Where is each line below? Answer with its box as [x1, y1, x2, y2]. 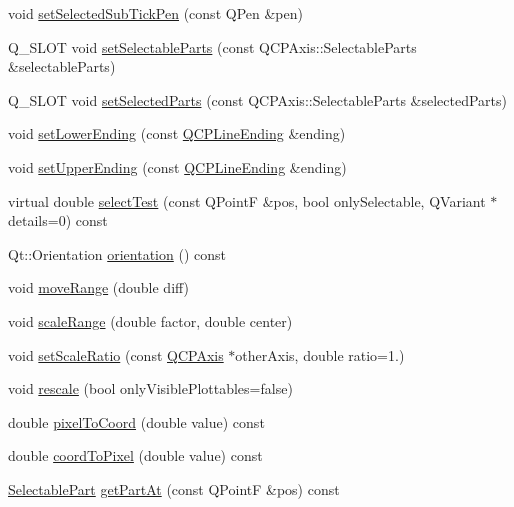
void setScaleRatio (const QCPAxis [8, 344, 224, 365]
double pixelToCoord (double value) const [8, 411, 265, 432]
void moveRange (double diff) [8, 277, 190, 298]
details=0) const [8, 210, 108, 231]
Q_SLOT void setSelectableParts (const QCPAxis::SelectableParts [8, 36, 417, 57]
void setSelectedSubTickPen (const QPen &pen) [8, 3, 303, 23]
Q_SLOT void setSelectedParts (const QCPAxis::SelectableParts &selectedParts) [8, 89, 508, 110]
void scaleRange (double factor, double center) [8, 310, 293, 331]
